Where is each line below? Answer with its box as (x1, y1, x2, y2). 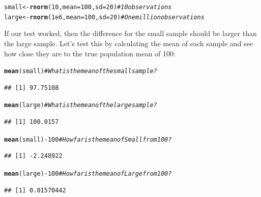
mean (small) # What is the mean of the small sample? (4, 68, 157, 75)
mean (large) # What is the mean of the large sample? (4, 102, 157, 109)
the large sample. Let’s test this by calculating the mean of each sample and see (4, 38, 253, 48)
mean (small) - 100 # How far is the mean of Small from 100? (4, 136, 172, 143)
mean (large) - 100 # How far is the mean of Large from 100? (4, 170, 172, 177)
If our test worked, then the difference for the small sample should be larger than (4, 28, 257, 39)
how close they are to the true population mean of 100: (4, 48, 176, 58)
